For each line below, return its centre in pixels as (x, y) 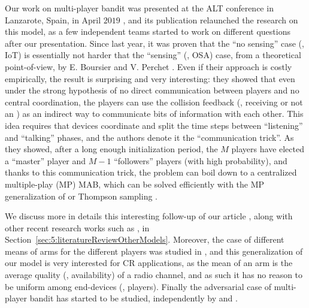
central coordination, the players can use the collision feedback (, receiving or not (154, 102)
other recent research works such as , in (77, 227)
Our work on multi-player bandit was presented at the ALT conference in (139, 8)
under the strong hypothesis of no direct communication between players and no (152, 90)
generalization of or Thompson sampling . (81, 196)
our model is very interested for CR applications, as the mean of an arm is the (149, 263)
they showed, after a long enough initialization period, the (111, 149)
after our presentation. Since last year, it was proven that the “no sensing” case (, (154, 43)
